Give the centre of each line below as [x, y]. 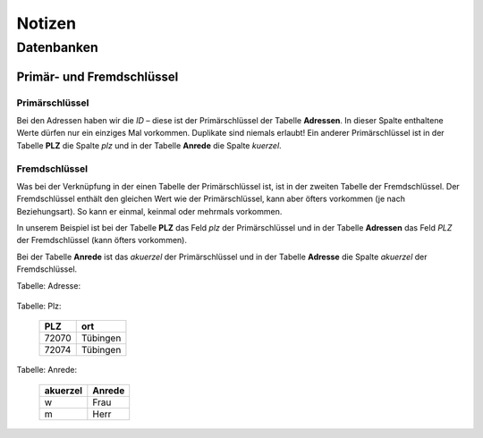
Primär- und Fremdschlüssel [97, 76]
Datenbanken [57, 47]
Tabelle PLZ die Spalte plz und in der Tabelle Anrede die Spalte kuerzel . [149, 145]
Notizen [46, 23]
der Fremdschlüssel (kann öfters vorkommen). [102, 240]
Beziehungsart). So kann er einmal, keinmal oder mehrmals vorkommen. [149, 211]
